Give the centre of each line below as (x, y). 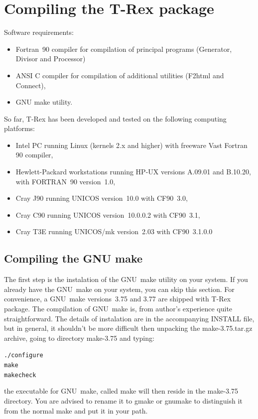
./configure (24, 355)
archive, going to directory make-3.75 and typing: (79, 338)
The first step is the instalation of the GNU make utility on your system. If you (126, 279)
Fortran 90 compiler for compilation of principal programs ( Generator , (124, 49)
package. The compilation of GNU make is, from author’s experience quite (118, 309)
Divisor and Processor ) (51, 59)
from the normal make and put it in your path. (76, 410)
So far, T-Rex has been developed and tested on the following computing (115, 118)
